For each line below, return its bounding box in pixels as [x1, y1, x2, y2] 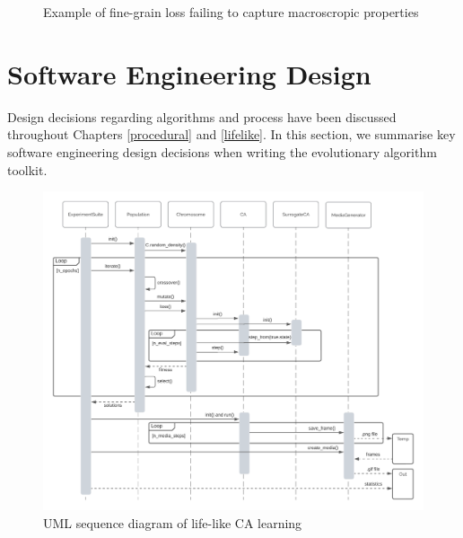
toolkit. [7, 160, 48, 179]
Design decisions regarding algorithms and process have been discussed [7, 107, 397, 126]
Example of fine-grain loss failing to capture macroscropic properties [43, 3, 419, 21]
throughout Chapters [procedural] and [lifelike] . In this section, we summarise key [7, 125, 456, 144]
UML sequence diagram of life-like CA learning [43, 513, 302, 532]
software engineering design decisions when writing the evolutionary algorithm [7, 142, 437, 161]
